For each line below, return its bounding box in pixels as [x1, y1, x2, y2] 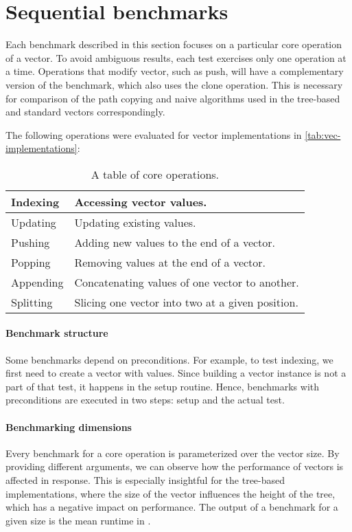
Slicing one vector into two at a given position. [74, 293, 298, 310]
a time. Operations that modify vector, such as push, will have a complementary [5, 64, 344, 78]
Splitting [11, 293, 53, 310]
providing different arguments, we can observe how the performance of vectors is [5, 459, 344, 474]
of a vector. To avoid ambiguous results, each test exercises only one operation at [5, 50, 347, 65]
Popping [11, 254, 51, 270]
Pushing [11, 234, 50, 250]
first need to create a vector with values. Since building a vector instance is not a [5, 366, 347, 380]
